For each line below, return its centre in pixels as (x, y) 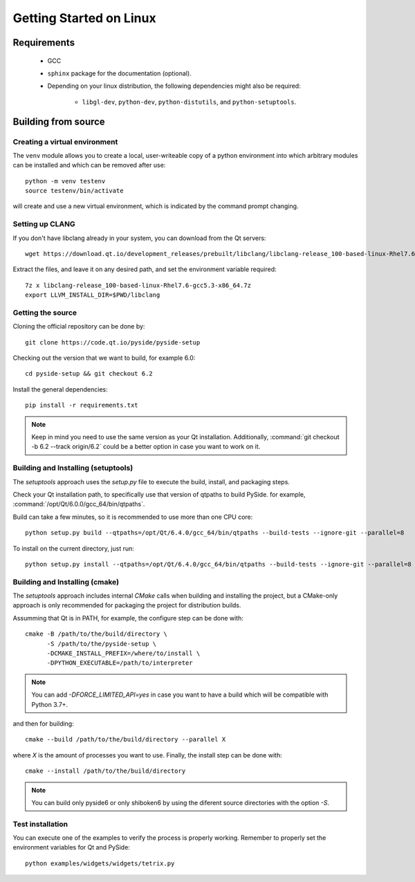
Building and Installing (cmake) (66, 582)
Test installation (40, 824)
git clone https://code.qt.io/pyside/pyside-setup (113, 342)
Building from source (59, 121)
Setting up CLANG (44, 224)
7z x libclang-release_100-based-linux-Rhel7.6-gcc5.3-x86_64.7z (138, 285)
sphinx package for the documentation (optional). (119, 73)
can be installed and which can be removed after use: (89, 165)
